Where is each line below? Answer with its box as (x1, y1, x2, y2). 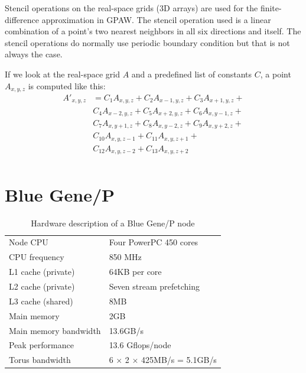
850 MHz (109, 251, 142, 263)
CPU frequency (9, 251, 64, 263)
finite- (260, 2, 282, 14)
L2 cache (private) (9, 280, 75, 292)
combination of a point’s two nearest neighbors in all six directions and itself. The (5, 25, 301, 37)
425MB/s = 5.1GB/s (141, 353, 217, 366)
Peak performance (9, 339, 74, 351)
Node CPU (9, 236, 48, 248)
